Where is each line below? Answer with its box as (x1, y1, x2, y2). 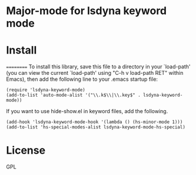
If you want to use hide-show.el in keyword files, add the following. (6, 108, 168, 115)
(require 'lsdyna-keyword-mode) (6, 87, 85, 93)
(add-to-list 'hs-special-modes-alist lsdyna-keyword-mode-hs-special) (6, 124, 185, 130)
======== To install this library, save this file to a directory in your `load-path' (6, 63, 191, 70)
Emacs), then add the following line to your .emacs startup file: (6, 75, 158, 83)
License (6, 144, 46, 157)
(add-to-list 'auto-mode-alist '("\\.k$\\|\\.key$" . (6, 93, 141, 98)
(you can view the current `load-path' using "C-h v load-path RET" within (6, 70, 184, 77)
